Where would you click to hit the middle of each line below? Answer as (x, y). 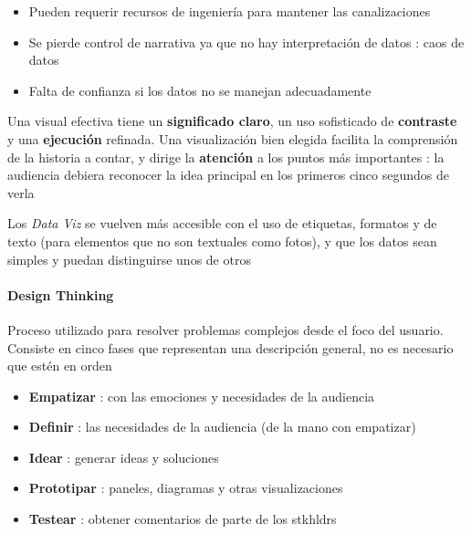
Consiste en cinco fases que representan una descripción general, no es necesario (230, 347)
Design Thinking (61, 294)
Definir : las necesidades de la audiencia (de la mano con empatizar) (222, 427)
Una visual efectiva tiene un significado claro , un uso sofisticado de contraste (232, 121)
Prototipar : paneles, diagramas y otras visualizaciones (186, 488)
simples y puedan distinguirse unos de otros (129, 259)
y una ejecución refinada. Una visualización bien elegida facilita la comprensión (233, 138)
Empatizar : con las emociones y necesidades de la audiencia (202, 396)
